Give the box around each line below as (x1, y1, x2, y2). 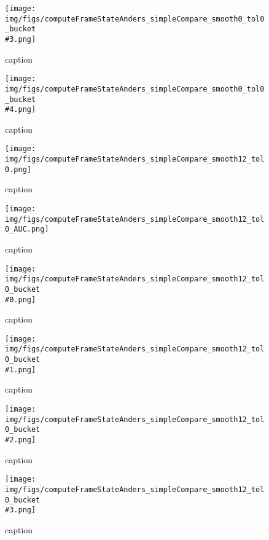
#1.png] (5, 365, 36, 374)
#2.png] (5, 435, 36, 444)
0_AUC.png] (5, 225, 49, 234)
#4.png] (5, 105, 36, 114)
